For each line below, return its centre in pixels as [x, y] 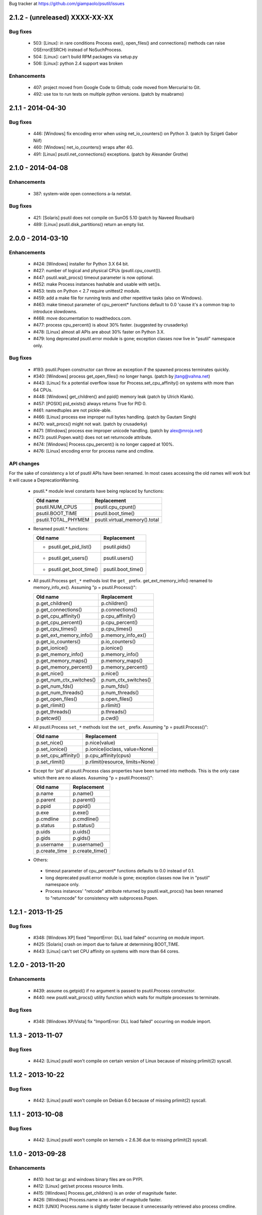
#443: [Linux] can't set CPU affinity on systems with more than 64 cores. [106, 951]
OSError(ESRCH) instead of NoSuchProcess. [78, 50]
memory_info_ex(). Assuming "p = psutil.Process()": [85, 588]
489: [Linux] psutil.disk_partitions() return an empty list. [89, 224]
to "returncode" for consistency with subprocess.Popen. [102, 898]
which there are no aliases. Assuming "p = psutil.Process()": [93, 778]
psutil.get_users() [68, 558]
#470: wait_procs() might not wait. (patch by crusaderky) [90, 424]
